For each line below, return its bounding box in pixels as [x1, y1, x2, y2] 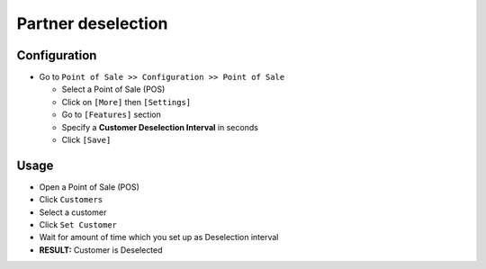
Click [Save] [61, 135, 112, 146]
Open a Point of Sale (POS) [39, 181, 139, 193]
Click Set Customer [39, 220, 117, 230]
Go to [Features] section [61, 109, 161, 121]
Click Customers [39, 194, 103, 205]
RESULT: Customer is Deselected [39, 244, 163, 256]
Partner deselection [16, 13, 168, 33]
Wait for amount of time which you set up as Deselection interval [39, 232, 279, 243]
